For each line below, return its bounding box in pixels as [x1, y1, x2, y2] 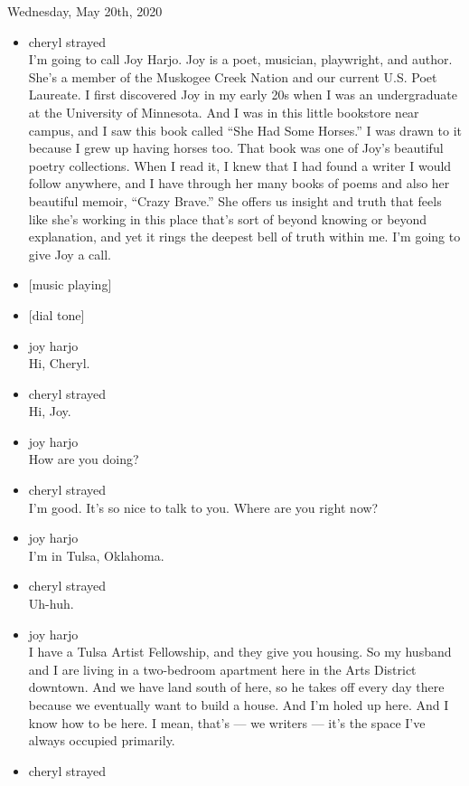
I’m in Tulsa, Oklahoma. [28, 545, 164, 564]
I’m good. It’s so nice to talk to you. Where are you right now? [28, 497, 379, 516]
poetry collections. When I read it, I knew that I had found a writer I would [28, 156, 452, 175]
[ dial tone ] [28, 305, 85, 324]
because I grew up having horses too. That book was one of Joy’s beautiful [28, 138, 444, 157]
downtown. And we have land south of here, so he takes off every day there [28, 677, 445, 696]
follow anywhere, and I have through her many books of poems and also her [28, 174, 450, 193]
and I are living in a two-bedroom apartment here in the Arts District [28, 659, 417, 678]
